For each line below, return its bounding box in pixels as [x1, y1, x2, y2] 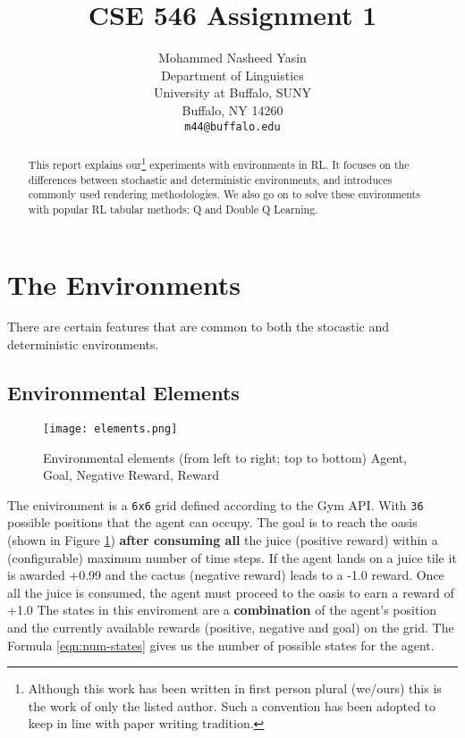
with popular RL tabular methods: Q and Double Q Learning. [28, 201, 318, 216]
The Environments [7, 265, 241, 302]
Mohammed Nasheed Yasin [158, 48, 307, 67]
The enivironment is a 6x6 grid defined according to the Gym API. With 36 [7, 495, 424, 514]
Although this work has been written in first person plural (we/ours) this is [28, 679, 442, 698]
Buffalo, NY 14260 [182, 100, 283, 119]
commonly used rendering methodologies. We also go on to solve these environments [28, 187, 420, 202]
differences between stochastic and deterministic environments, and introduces [28, 172, 393, 187]
